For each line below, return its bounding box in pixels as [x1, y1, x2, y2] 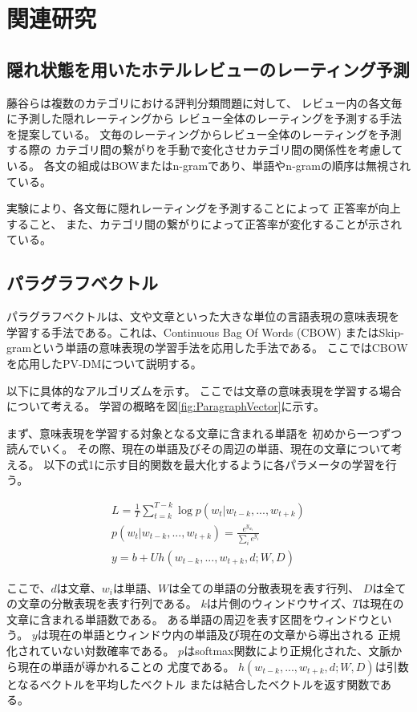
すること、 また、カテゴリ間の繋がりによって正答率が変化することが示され [6, 215, 402, 232]
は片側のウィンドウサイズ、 [206, 595, 353, 612]
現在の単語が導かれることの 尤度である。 [17, 657, 235, 674]
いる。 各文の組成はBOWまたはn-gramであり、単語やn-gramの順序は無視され [6, 156, 411, 173]
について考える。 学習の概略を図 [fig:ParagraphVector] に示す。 [6, 398, 326, 415]
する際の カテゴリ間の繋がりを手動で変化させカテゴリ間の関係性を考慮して [6, 141, 403, 158]
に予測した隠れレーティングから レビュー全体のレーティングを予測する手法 [6, 110, 402, 127]
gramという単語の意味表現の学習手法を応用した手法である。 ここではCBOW [6, 339, 408, 356]
